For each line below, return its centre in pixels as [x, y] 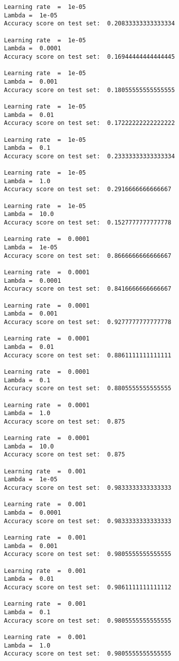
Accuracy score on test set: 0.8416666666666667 [88, 289]
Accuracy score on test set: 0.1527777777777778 [88, 223]
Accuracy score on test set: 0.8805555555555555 [88, 388]
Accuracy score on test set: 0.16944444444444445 [89, 56]
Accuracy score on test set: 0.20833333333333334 [89, 24]
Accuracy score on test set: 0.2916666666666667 [88, 189]
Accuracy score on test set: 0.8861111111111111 [88, 355]
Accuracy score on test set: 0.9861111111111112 [88, 587]
